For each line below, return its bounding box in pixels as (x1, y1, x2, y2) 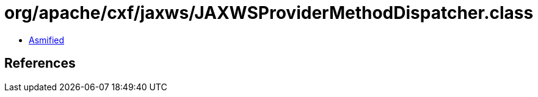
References (4, 56, 76, 71)
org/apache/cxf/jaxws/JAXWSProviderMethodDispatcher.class (4, 2, 534, 23)
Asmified (29, 34, 65, 45)
